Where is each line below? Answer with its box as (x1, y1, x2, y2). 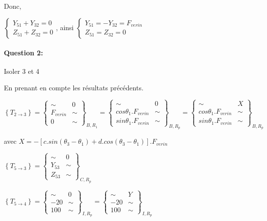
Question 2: (4, 48, 43, 58)
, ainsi (55, 22, 74, 32)
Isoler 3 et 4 (4, 66, 39, 76)
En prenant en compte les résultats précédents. (4, 82, 143, 92)
